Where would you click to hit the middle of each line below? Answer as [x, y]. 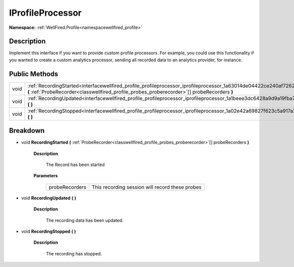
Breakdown [27, 131]
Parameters [46, 176]
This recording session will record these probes [147, 187]
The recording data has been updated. [85, 220]
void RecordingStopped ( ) [49, 231]
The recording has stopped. [74, 254]
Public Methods [34, 74]
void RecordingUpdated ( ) [49, 198]
